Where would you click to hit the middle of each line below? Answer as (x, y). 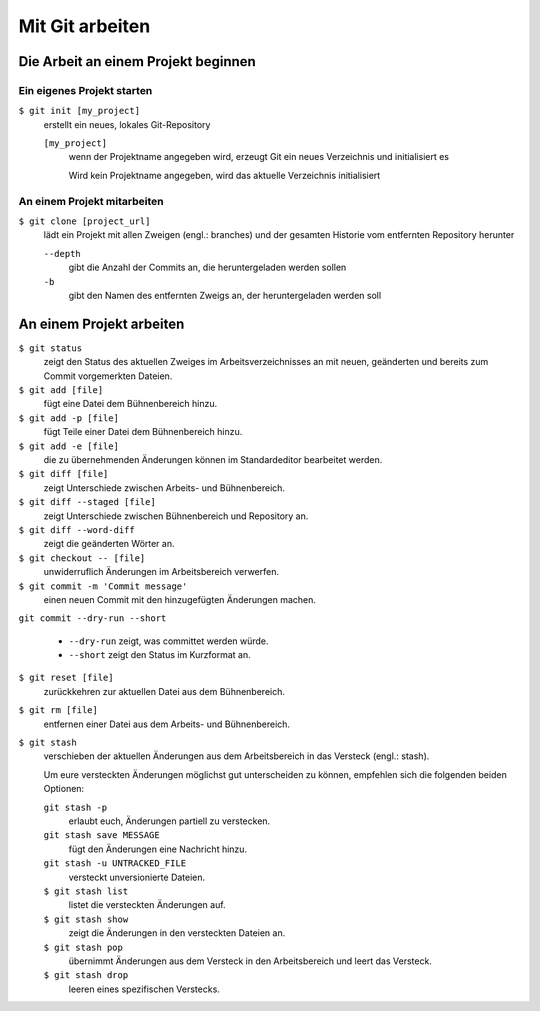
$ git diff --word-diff (76, 529)
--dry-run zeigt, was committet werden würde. (168, 641)
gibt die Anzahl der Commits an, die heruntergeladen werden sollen (207, 267)
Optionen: (64, 789)
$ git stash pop (83, 947)
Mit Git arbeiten (84, 26)
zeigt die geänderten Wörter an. (109, 544)
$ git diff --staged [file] (87, 502)
